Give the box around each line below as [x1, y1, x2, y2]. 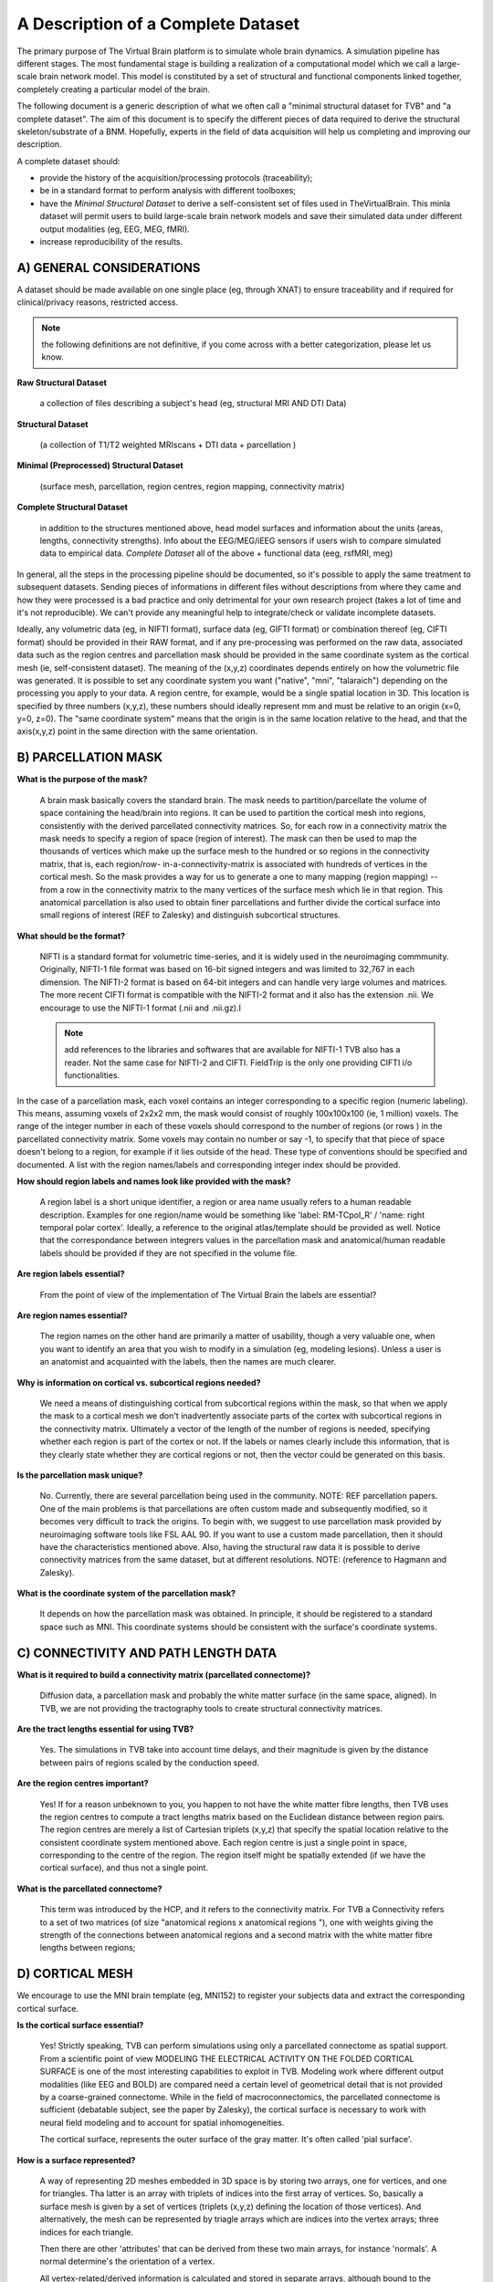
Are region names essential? [16, 1310, 128, 1321]
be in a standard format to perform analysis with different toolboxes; [39, 185, 297, 196]
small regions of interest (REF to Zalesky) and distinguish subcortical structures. [39, 909, 341, 921]
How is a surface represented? [16, 2154, 136, 2165]
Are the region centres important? [16, 1778, 150, 1789]
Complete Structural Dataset [16, 502, 128, 513]
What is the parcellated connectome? [16, 1883, 163, 1894]
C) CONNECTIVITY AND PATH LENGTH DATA [16, 1645, 278, 1660]
